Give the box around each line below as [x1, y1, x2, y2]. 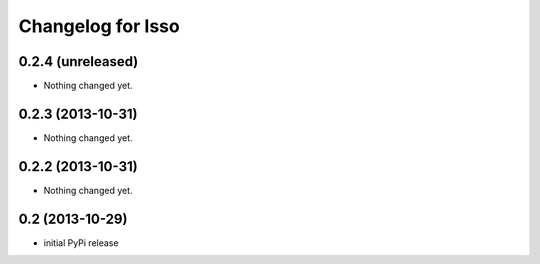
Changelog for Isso [18, 15, 180, 37]
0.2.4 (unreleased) [18, 53, 139, 70]
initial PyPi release [43, 236, 119, 249]
